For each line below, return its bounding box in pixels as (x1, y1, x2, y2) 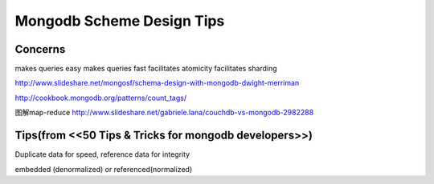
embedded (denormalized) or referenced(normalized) (14, 164, 193, 174)
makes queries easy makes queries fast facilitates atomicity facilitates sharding (14, 64, 277, 74)
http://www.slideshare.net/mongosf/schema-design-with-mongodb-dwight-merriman (14, 78, 300, 88)
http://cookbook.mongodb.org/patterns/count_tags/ (14, 93, 187, 102)
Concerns (14, 42, 66, 56)
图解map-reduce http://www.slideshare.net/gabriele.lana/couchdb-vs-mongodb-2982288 (14, 108, 314, 118)
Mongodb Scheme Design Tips (14, 12, 225, 30)
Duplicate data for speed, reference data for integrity (14, 150, 190, 159)
